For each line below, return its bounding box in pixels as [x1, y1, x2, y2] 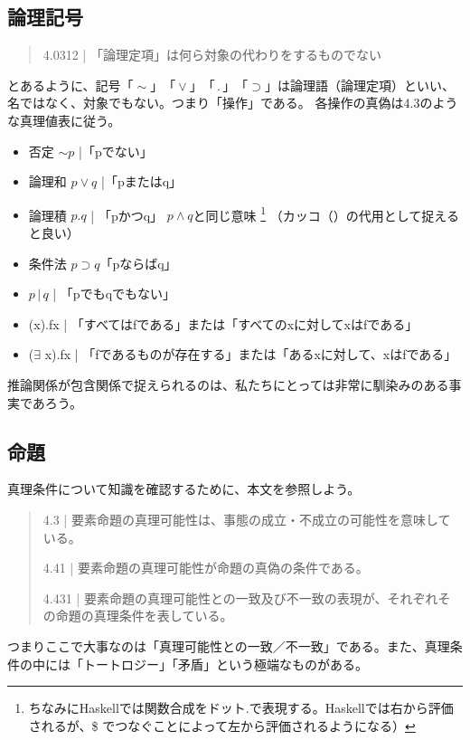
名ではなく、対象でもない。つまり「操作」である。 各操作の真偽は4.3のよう [7, 93, 458, 112]
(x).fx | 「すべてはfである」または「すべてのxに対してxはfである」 [28, 314, 418, 333]
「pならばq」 [99, 253, 177, 272]
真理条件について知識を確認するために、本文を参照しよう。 [7, 479, 361, 498]
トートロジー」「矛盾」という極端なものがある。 [82, 654, 368, 673]
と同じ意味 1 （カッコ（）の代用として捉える [193, 203, 459, 224]
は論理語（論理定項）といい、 [277, 75, 455, 94]
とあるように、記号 [7, 75, 121, 94]
